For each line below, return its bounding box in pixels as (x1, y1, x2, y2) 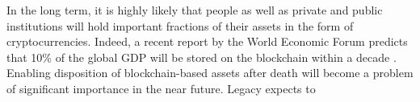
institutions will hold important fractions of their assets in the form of (6, 17, 354, 34)
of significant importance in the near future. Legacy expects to (6, 80, 316, 96)
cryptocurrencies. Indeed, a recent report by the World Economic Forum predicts (6, 33, 408, 50)
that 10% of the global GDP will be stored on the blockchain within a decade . (6, 48, 397, 65)
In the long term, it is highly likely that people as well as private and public (6, 2, 383, 18)
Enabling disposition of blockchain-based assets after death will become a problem (6, 64, 414, 81)
